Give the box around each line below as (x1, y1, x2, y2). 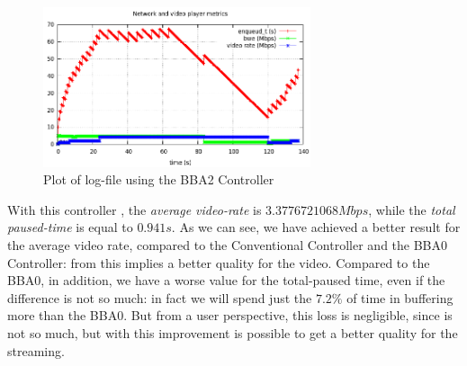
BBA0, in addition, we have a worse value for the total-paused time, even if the (7, 271, 445, 290)
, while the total (368, 200, 455, 219)
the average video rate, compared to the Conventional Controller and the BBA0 (7, 236, 448, 254)
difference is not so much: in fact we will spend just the (7, 288, 312, 307)
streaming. (7, 341, 65, 360)
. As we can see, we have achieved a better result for (171, 218, 461, 237)
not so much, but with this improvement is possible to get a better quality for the (7, 324, 458, 343)
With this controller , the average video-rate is (7, 200, 262, 219)
